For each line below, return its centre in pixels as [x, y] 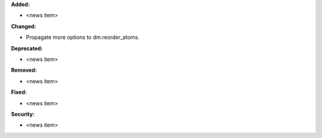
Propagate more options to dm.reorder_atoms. [83, 37]
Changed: [24, 26]
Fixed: [19, 92]
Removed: [24, 70]
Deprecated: [27, 48]
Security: [23, 114]
